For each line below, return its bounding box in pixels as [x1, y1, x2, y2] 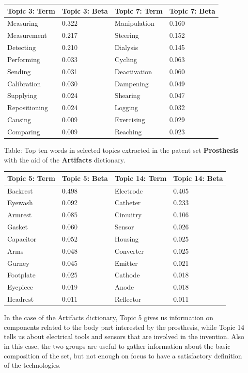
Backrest [7, 185, 33, 195]
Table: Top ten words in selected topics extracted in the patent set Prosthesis [4, 145, 238, 155]
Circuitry [114, 210, 142, 220]
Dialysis [114, 42, 138, 52]
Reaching [114, 126, 142, 136]
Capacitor [7, 233, 36, 243]
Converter [114, 245, 144, 256]
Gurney [7, 258, 30, 268]
